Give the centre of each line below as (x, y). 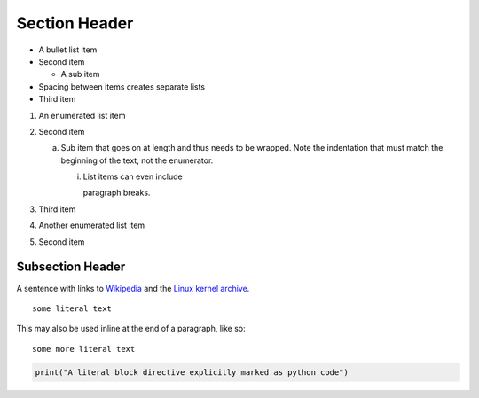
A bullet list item (68, 50)
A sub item (81, 74)
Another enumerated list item (92, 225)
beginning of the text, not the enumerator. (137, 160)
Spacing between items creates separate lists (122, 86)
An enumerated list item (82, 115)
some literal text (72, 308)
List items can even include (133, 176)
